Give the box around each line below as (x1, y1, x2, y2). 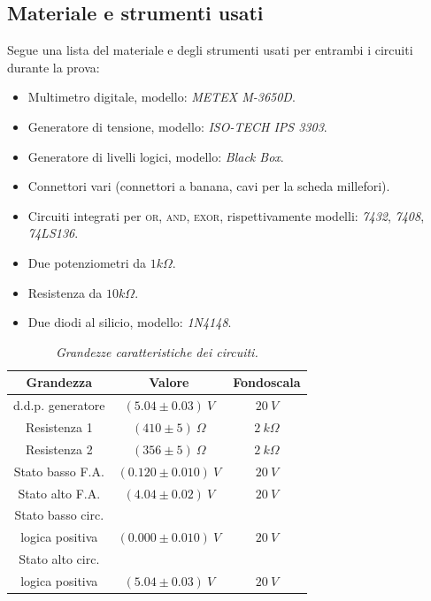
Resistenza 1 (25, 418, 93, 437)
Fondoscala (233, 373, 301, 392)
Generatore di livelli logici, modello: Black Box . (27, 147, 284, 165)
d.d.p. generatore (13, 396, 105, 415)
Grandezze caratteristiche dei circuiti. (55, 342, 258, 361)
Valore (149, 373, 189, 392)
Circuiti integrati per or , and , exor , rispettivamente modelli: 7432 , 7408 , (27, 206, 425, 224)
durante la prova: (7, 57, 100, 76)
